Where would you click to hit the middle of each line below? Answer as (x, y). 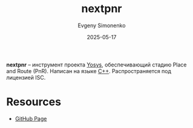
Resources (34, 102)
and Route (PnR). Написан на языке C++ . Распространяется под (89, 71)
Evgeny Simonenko (102, 25)
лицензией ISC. (26, 77)
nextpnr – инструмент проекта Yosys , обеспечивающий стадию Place (97, 65)
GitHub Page (31, 118)
